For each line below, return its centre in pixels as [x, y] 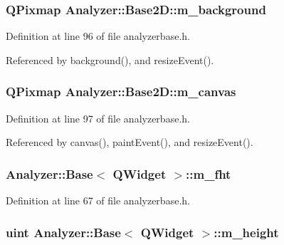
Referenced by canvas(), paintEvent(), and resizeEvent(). [130, 142]
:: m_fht [209, 173]
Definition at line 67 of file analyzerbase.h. [98, 200]
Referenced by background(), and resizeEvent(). [110, 59]
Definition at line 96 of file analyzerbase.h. [98, 36]
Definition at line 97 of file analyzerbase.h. [98, 118]
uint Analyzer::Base [63, 232]
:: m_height [246, 232]
